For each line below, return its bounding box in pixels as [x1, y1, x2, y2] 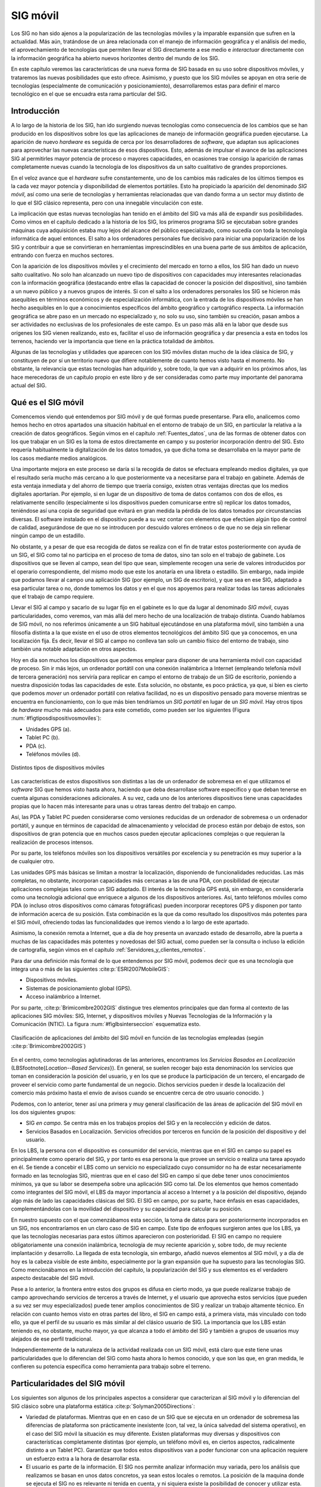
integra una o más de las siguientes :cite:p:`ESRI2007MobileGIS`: [11, 965, 170, 972]
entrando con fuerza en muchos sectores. [11, 252, 114, 259]
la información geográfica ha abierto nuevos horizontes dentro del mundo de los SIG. [11, 54, 220, 62]
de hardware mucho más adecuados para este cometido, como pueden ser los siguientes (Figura [11, 707, 250, 714]
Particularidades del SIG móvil [11, 1379, 125, 1389]
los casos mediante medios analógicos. [11, 454, 108, 462]
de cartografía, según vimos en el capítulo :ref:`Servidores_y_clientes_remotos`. [11, 946, 206, 953]
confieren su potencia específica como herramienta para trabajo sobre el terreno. [11, 1363, 211, 1370]
